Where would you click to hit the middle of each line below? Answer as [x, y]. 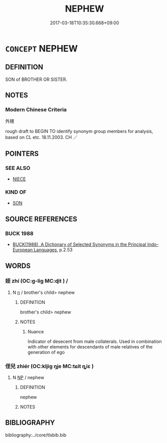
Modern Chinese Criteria [36, 110]
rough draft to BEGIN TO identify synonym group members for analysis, [79, 131]
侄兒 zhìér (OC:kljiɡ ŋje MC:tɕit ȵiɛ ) [50, 366]
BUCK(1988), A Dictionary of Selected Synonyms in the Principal [79, 245]
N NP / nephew [28, 378]
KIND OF [16, 192]
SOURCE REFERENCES [41, 219]
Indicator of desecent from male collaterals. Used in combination [95, 341]
